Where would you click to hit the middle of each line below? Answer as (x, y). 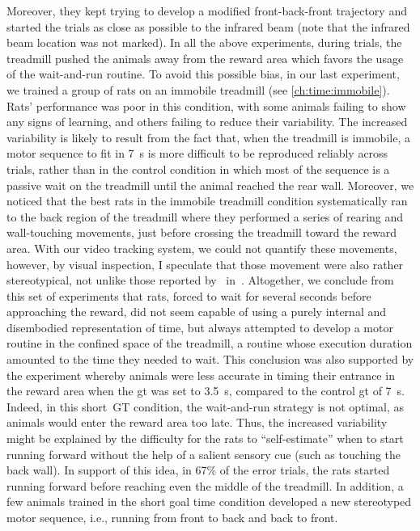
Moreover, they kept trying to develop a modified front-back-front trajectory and (207, 11)
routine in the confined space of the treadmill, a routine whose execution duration (210, 343)
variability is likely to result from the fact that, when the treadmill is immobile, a (208, 137)
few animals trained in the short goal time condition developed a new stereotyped (209, 501)
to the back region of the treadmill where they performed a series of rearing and (205, 216)
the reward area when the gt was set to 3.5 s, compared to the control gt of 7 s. (206, 391)
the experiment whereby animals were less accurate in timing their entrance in (201, 375)
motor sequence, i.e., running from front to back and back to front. (172, 517)
